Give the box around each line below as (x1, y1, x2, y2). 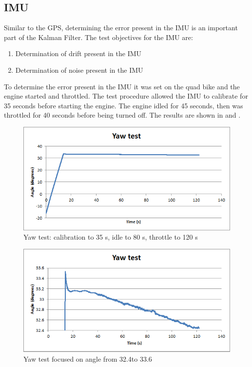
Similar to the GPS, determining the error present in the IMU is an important (4, 22, 238, 33)
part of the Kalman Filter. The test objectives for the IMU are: (4, 32, 193, 42)
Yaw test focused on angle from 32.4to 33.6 (23, 354, 152, 364)
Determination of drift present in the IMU (15, 48, 142, 59)
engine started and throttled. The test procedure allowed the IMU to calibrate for (4, 91, 248, 101)
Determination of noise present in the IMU (15, 64, 143, 75)
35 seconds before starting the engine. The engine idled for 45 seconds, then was (4, 100, 243, 110)
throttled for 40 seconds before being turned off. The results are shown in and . (4, 110, 241, 120)
